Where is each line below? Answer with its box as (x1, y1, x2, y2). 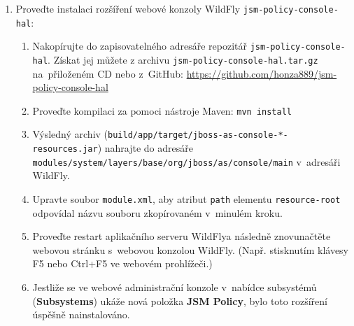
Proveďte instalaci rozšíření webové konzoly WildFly (15, 1, 241, 15)
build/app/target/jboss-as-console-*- (108, 130, 288, 141)
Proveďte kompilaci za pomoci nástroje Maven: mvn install (32, 103, 292, 118)
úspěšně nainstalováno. (32, 307, 130, 322)
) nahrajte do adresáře (97, 141, 193, 155)
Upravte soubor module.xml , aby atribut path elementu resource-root (32, 192, 341, 206)
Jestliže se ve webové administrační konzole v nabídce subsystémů (32, 280, 317, 295)
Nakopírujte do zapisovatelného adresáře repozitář (32, 38, 248, 53)
